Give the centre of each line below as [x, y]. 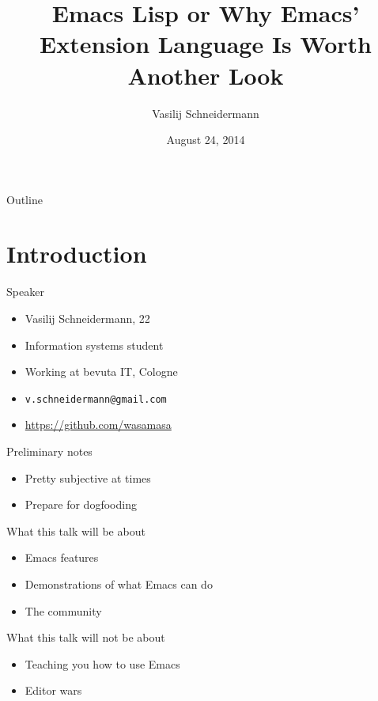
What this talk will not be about [86, 637]
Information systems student [94, 345]
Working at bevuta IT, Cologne [101, 371]
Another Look [206, 75]
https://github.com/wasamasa [98, 424]
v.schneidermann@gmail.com [96, 399]
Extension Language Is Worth [206, 44]
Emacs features [62, 557]
